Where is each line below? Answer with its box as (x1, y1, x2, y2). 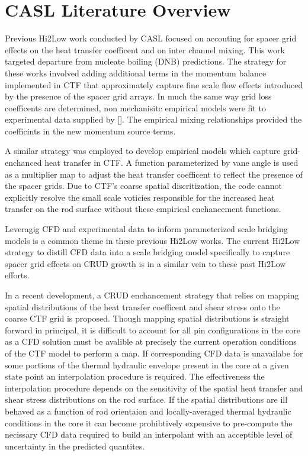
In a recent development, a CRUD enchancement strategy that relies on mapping (5, 289, 299, 301)
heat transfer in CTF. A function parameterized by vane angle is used (44, 156, 299, 169)
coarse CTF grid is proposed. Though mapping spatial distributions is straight (5, 312, 290, 325)
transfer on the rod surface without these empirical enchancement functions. (5, 203, 281, 215)
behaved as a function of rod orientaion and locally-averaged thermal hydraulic (5, 404, 291, 417)
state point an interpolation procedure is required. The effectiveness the (5, 370, 265, 383)
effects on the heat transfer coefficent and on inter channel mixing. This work (5, 43, 285, 56)
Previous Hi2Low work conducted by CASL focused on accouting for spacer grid (5, 32, 297, 44)
